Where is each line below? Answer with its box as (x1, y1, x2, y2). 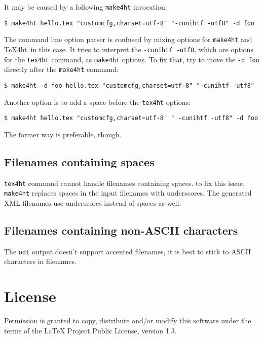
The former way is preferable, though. (4, 129, 122, 139)
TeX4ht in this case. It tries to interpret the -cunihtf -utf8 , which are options (4, 44, 253, 54)
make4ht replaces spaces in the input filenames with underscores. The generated (4, 187, 252, 198)
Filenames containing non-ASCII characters (4, 222, 238, 238)
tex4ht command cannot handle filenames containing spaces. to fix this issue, (4, 177, 245, 188)
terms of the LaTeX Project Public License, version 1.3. (4, 325, 177, 335)
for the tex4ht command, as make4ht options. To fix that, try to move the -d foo (4, 54, 259, 64)
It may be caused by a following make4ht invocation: (4, 2, 167, 12)
